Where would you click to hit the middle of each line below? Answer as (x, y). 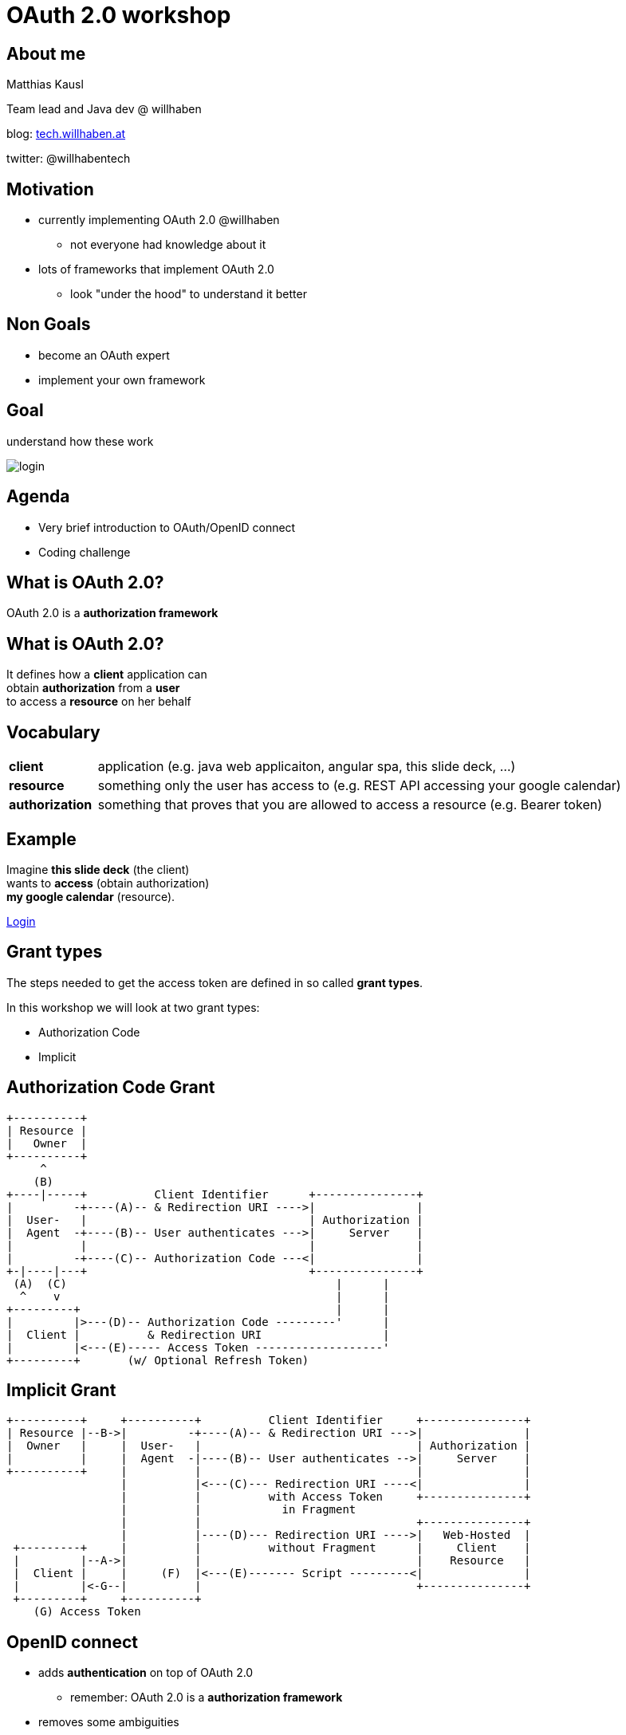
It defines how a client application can (107, 675)
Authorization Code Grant (111, 1088)
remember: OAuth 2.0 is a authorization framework (207, 1698)
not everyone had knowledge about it (168, 245)
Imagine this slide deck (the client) (98, 869)
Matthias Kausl (45, 85)
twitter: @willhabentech (69, 159)
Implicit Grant (61, 1391)
